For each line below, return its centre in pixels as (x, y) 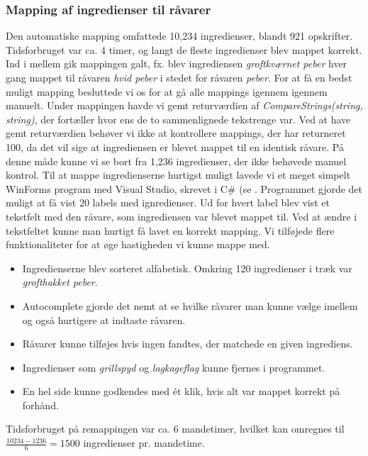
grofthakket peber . (60, 282)
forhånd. (40, 405)
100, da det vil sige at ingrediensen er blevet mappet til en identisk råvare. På (175, 146)
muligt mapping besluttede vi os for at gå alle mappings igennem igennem (167, 91)
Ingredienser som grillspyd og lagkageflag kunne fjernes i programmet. (174, 367)
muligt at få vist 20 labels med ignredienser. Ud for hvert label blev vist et (168, 202)
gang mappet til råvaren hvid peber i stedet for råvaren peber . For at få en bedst (179, 77)
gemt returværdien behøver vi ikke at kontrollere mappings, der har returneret (176, 133)
